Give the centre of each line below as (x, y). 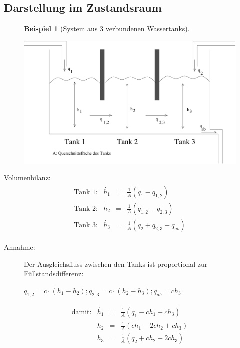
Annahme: (20, 247)
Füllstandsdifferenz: (54, 274)
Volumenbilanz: (27, 178)
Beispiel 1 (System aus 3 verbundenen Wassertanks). (107, 28)
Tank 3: (86, 226)
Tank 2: (86, 209)
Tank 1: (86, 192)
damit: (82, 312)
